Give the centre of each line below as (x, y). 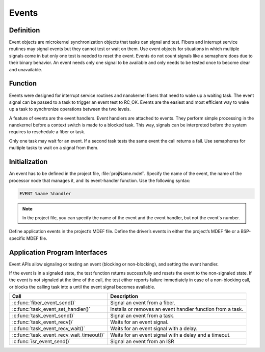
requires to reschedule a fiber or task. (47, 132)
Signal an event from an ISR (142, 342)
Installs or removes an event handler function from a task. (177, 309)
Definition (25, 30)
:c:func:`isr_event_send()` (41, 342)
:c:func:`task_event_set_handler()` (51, 309)
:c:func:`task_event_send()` (43, 316)
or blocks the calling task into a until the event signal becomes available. (82, 287)
